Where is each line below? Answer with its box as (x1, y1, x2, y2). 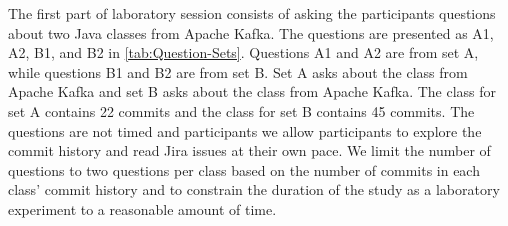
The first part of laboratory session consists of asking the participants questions (8, 3, 496, 23)
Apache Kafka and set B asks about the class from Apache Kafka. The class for (8, 81, 497, 102)
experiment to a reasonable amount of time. (8, 198, 277, 219)
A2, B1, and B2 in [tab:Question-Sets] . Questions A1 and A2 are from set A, (8, 42, 479, 63)
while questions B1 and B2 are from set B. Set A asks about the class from (8, 61, 468, 82)
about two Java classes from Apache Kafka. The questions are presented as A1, (8, 22, 494, 43)
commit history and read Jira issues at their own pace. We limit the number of (8, 140, 491, 161)
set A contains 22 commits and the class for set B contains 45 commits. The (8, 100, 475, 121)
